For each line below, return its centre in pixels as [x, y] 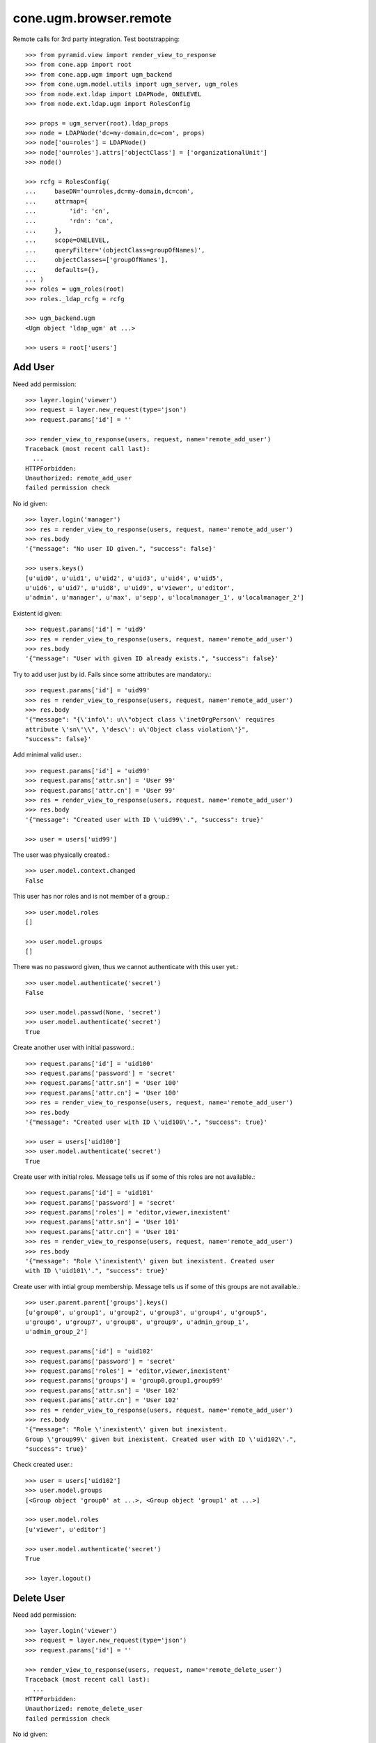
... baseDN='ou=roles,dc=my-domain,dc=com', [110, 191]
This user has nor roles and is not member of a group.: [91, 897]
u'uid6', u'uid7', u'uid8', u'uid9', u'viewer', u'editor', [130, 588]
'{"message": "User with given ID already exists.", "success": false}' [152, 659]
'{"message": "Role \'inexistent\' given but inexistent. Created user [150, 1261]
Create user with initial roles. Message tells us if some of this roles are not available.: [134, 1177]
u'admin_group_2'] [57, 1332]
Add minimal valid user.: [47, 755]
